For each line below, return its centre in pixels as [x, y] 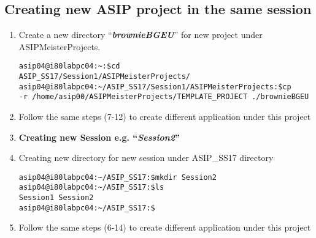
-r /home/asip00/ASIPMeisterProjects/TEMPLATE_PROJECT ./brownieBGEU [164, 97]
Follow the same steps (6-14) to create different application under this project [165, 227]
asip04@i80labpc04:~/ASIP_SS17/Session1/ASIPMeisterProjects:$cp [155, 87]
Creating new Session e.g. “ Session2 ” [99, 137]
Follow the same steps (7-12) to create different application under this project [165, 117]
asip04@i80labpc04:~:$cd [69, 66]
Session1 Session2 [56, 198]
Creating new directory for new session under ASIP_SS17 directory [146, 158]
